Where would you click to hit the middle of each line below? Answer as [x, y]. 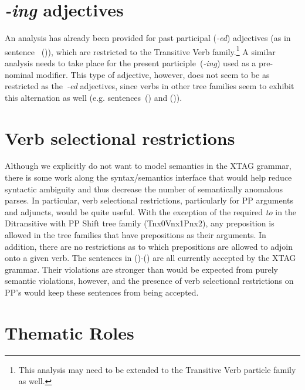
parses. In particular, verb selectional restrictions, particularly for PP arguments [149, 200]
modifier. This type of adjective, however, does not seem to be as [153, 74]
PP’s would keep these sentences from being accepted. [102, 292]
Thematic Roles [70, 332]
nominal [19, 74]
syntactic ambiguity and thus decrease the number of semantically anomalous [144, 189]
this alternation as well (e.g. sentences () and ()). [94, 97]
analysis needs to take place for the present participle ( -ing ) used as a [131, 62]
